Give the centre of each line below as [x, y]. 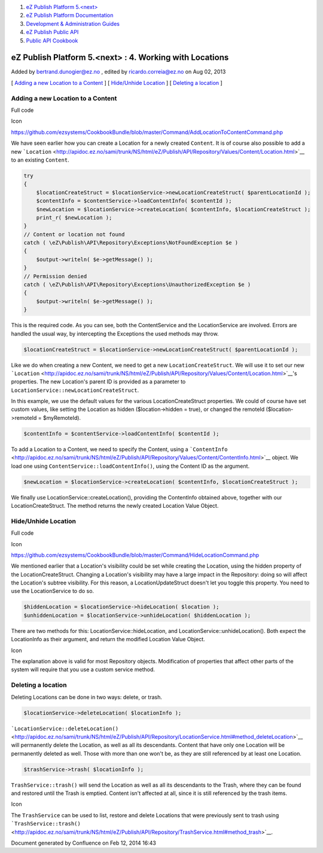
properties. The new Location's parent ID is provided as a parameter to [98, 382]
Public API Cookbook [52, 40]
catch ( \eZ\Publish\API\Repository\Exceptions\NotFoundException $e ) [131, 243]
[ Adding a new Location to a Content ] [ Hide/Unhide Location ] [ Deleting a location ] [117, 83]
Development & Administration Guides [73, 23]
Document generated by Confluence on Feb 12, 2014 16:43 [84, 843]
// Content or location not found [74, 234]
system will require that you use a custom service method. [83, 669]
